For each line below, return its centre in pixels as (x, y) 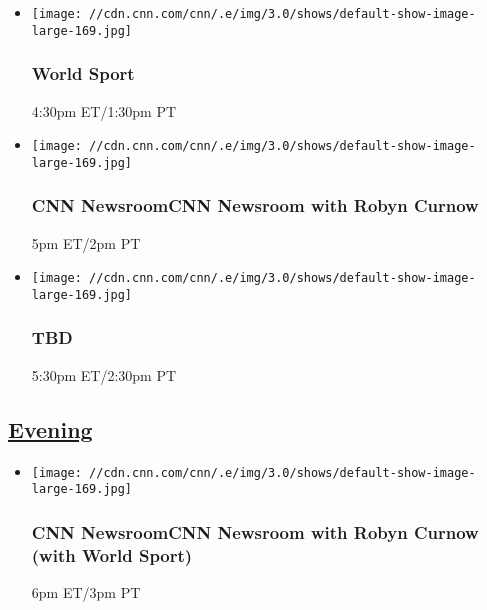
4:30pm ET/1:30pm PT (104, 110)
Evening (50, 428)
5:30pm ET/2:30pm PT (104, 374)
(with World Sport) (112, 554)
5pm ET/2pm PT (86, 242)
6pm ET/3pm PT (86, 592)
